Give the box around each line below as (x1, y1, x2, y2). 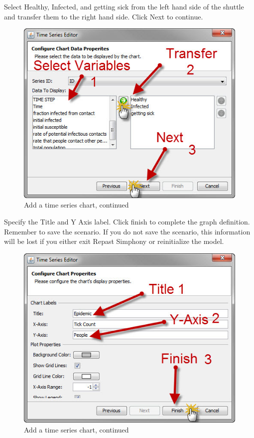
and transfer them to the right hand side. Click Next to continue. (4, 11, 203, 21)
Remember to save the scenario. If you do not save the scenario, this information (4, 226, 251, 236)
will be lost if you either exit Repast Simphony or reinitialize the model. (4, 236, 224, 246)
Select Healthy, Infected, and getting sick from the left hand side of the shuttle (4, 1, 244, 11)
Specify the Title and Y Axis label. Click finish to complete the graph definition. (4, 216, 250, 226)
